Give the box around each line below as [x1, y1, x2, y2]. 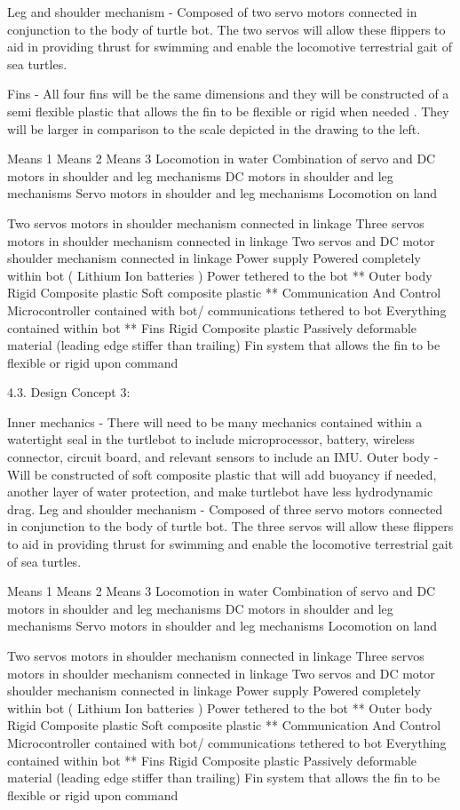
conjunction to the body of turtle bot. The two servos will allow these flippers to [7, 20, 446, 38]
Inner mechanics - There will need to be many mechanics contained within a [7, 412, 423, 431]
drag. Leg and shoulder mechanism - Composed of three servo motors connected [7, 499, 443, 518]
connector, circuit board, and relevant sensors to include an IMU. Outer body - [7, 448, 439, 466]
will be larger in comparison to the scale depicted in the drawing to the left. [7, 119, 421, 138]
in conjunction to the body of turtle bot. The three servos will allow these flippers [7, 517, 454, 536]
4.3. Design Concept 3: [7, 383, 131, 401]
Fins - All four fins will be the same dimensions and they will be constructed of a [7, 84, 449, 103]
